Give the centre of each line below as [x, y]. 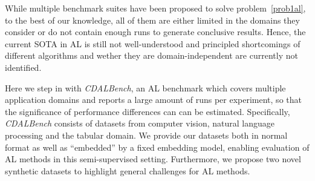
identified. [23, 67]
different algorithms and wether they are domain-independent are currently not [151, 55]
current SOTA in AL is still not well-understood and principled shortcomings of [153, 43]
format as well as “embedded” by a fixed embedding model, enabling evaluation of [157, 147]
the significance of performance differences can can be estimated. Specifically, [148, 111]
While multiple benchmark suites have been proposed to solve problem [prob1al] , [155, 8]
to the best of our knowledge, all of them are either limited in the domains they [152, 20]
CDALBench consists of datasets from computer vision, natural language [140, 123]
